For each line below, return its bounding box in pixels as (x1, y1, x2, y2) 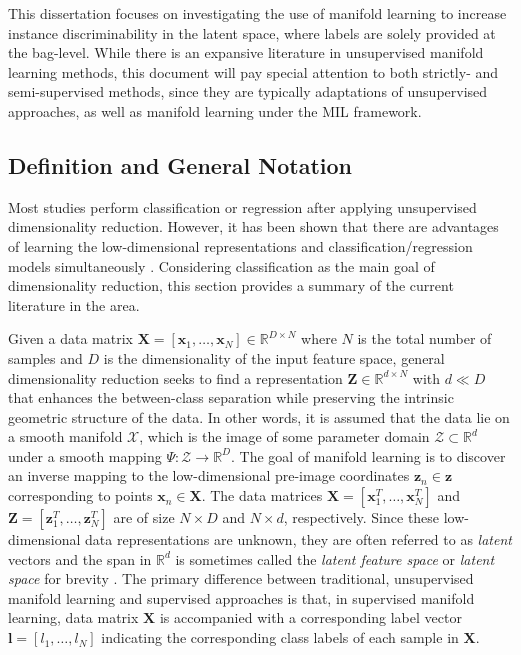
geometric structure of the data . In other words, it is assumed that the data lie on (8, 406, 510, 427)
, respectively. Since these (283, 507, 440, 528)
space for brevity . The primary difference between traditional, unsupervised (8, 568, 474, 589)
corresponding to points (8, 485, 153, 506)
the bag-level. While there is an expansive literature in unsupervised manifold (8, 42, 484, 63)
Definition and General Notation (8, 149, 353, 180)
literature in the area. (8, 294, 140, 315)
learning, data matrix (8, 607, 139, 628)
